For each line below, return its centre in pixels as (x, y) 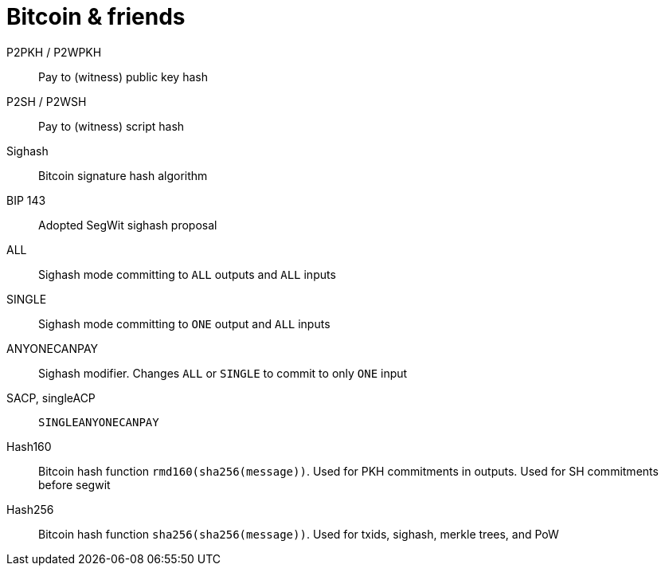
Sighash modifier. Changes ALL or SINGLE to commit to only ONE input (223, 373)
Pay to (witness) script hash (111, 126)
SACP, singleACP (51, 398)
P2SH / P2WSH (47, 101)
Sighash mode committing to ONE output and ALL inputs (184, 323)
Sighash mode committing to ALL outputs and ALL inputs (187, 274)
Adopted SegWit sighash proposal (128, 225)
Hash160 (29, 446)
